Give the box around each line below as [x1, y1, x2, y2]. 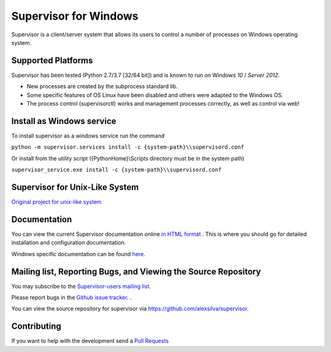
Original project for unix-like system [11, 198, 102, 205]
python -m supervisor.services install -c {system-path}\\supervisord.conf [11, 144, 245, 151]
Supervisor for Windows [11, 9, 139, 23]
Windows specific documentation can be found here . [11, 250, 145, 257]
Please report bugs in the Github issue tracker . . [11, 294, 132, 301]
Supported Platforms [11, 55, 93, 66]
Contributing [11, 321, 61, 332]
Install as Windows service [11, 115, 116, 126]
